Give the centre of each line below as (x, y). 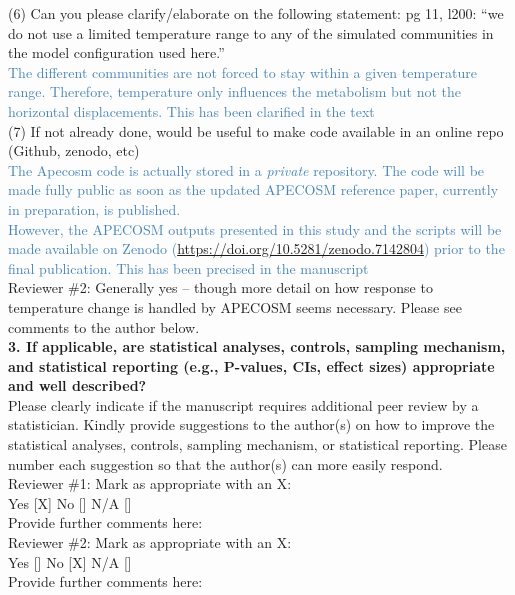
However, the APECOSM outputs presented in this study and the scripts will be (255, 228)
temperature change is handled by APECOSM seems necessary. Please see (235, 306)
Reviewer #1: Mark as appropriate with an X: (150, 483)
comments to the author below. (104, 326)
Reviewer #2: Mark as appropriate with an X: (150, 542)
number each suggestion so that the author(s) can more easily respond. (225, 463)
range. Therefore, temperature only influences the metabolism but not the (235, 91)
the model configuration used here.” (116, 52)
